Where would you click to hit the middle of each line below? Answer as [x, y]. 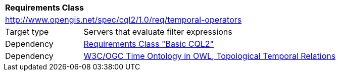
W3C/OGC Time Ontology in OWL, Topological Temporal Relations [210, 56]
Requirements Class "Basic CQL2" [149, 44]
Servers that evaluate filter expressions [158, 32]
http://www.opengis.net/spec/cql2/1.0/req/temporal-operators [124, 20]
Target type [27, 32]
